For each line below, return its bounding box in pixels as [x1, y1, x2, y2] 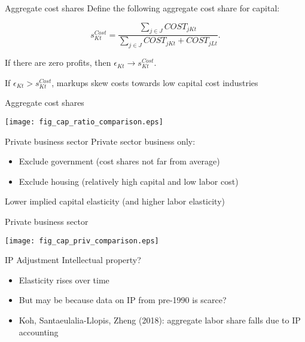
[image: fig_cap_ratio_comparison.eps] [5, 118, 163, 126]
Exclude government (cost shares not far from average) [19, 155, 220, 167]
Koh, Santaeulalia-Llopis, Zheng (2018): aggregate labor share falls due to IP [19, 314, 301, 326]
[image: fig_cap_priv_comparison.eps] [5, 236, 159, 245]
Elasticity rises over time [19, 273, 109, 286]
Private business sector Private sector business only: [5, 135, 196, 147]
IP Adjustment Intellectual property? [5, 254, 141, 266]
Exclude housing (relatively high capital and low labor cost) [19, 175, 239, 187]
